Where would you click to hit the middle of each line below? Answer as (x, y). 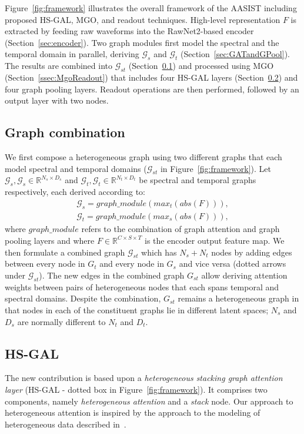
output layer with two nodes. (57, 100)
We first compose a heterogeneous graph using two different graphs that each (143, 156)
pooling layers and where (50, 240)
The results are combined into (59, 66)
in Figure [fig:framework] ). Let (216, 168)
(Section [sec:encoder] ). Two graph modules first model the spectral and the (142, 42)
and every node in (132, 264)
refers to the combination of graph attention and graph (181, 229)
